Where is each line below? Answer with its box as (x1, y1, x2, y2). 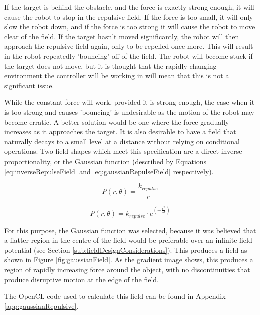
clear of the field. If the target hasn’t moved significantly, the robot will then (4, 31, 239, 41)
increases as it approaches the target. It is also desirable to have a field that (4, 126, 236, 137)
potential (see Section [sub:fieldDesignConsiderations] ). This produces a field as (4, 244, 247, 255)
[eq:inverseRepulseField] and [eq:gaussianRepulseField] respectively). (4, 166, 214, 176)
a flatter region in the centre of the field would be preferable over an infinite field (4, 235, 252, 245)
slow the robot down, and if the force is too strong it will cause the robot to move (4, 21, 255, 32)
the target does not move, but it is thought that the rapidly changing (4, 60, 217, 71)
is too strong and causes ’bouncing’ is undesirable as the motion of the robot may (4, 106, 254, 117)
